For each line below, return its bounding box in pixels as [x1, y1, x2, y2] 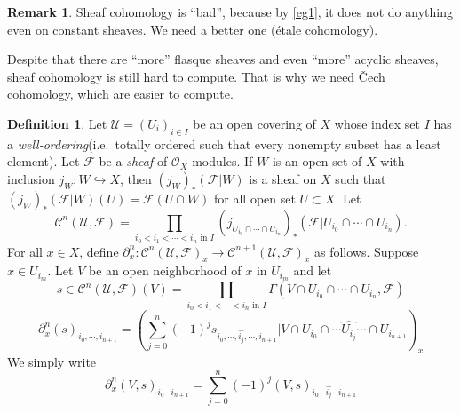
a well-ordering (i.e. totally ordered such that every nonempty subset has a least [7, 134, 441, 153]
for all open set [214, 188, 296, 207]
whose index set [334, 114, 420, 132]
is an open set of [272, 152, 362, 171]
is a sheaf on [249, 169, 317, 187]
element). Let [7, 152, 80, 171]
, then [119, 169, 152, 187]
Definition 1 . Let [7, 114, 107, 132]
